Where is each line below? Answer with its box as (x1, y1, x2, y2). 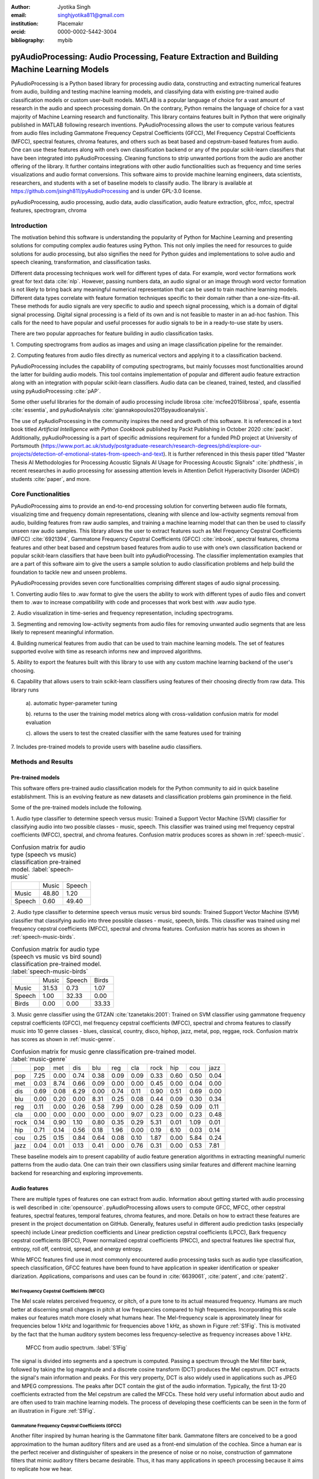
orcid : (11, 28, 26, 35)
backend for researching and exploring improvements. (11, 1169, 144, 1177)
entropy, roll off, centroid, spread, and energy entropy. (11, 1245, 143, 1252)
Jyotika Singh (57, 4, 91, 10)
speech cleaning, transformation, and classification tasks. (11, 259, 152, 266)
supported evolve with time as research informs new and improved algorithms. (11, 648, 203, 655)
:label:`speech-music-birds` (11, 967, 89, 976)
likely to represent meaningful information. (11, 629, 115, 636)
